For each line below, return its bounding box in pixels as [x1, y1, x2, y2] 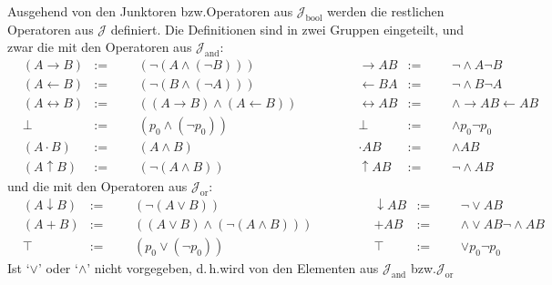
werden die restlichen [327, 2, 445, 20]
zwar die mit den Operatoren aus [7, 37, 192, 56]
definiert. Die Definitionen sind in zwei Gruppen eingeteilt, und [110, 19, 465, 38]
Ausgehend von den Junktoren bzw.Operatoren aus [7, 2, 293, 20]
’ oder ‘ [37, 259, 78, 278]
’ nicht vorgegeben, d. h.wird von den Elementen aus [87, 259, 379, 278]
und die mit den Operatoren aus [7, 177, 188, 196]
